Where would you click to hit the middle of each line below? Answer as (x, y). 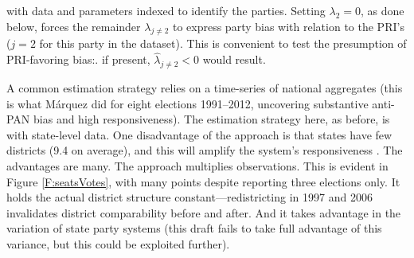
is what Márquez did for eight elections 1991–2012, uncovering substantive (187, 103)
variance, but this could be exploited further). (118, 243)
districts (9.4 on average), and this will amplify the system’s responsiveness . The (205, 150)
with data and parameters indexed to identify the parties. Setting (166, 10)
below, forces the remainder (74, 26)
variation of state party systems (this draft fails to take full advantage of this (194, 228)
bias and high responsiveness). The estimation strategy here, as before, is (212, 119)
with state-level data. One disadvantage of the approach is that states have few (199, 134)
